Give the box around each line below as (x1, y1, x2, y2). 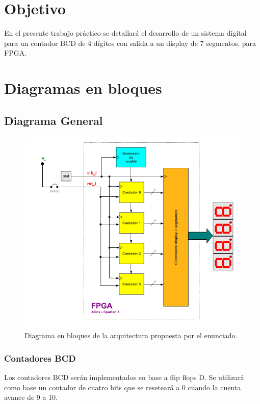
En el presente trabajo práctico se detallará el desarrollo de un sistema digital (4, 28, 247, 38)
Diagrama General (4, 112, 103, 128)
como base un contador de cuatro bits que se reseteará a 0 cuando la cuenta (4, 382, 241, 392)
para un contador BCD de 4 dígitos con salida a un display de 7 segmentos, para (4, 37, 256, 48)
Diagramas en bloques (4, 78, 162, 98)
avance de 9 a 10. (4, 392, 58, 402)
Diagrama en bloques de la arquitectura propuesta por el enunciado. (24, 330, 238, 341)
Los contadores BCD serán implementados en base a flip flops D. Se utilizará (4, 372, 244, 383)
